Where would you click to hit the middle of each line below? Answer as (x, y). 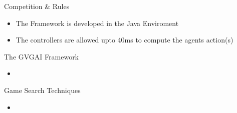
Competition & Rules (37, 6)
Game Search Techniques (42, 90)
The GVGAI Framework (42, 56)
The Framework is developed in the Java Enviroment (97, 23)
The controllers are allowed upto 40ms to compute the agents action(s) (125, 40)
